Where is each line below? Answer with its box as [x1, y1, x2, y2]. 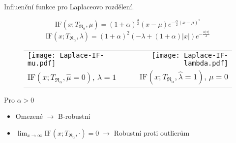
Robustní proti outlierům [114, 128, 190, 138]
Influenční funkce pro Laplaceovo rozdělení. [4, 1, 134, 11]
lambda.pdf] [183, 59, 228, 67]
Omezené [15, 111, 43, 121]
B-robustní [58, 111, 90, 121]
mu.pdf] [28, 59, 56, 67]
